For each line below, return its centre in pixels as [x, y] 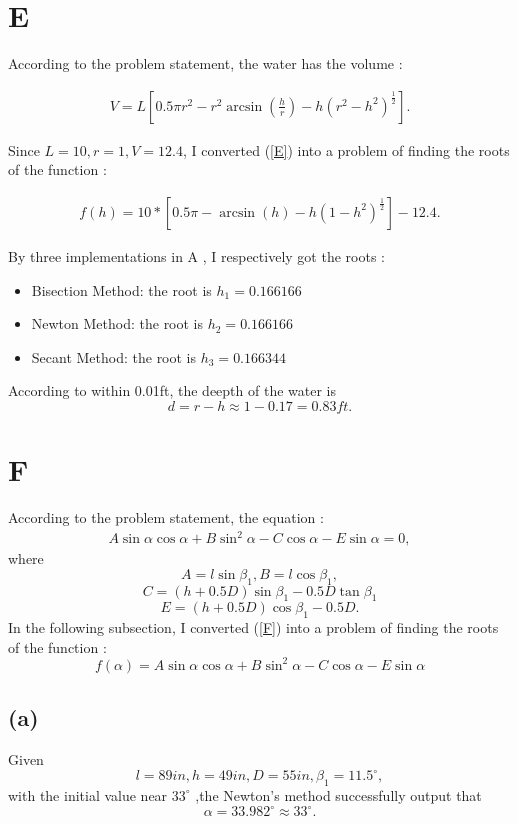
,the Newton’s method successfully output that [338, 794]
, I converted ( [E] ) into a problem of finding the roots [346, 149]
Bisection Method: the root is [121, 289]
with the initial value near [88, 794]
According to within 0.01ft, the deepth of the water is [172, 390]
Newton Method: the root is [117, 323]
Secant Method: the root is [114, 356]
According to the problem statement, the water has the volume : [205, 63]
